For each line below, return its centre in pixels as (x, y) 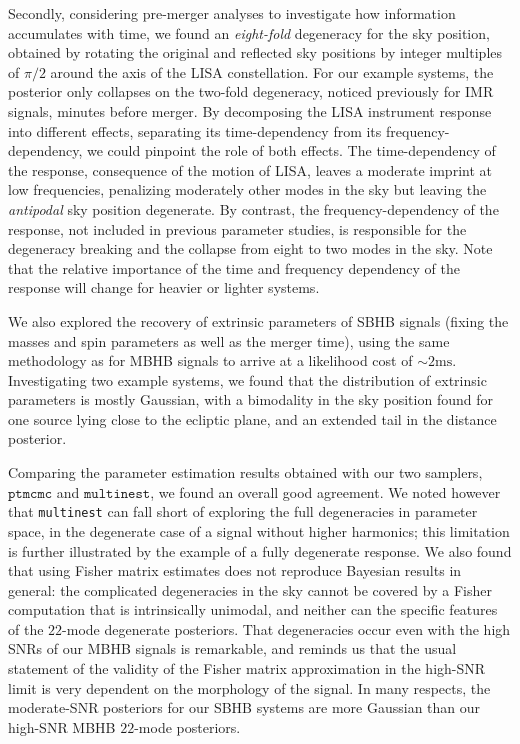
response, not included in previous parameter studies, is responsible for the (237, 228)
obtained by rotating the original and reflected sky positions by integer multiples (255, 52)
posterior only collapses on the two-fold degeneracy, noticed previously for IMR (251, 91)
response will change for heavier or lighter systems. (164, 287)
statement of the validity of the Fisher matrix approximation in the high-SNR (247, 668)
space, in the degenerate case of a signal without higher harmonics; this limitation (259, 530)
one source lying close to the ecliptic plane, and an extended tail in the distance (252, 418)
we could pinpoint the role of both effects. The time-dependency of (291, 150)
